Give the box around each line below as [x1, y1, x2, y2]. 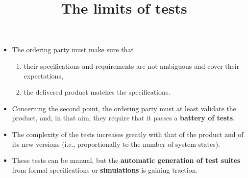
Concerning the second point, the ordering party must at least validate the [12, 103, 236, 113]
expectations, [24, 70, 63, 80]
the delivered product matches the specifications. [24, 87, 171, 97]
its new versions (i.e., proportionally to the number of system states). [12, 138, 220, 149]
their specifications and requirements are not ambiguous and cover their [24, 60, 240, 71]
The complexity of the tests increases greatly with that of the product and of [12, 129, 244, 139]
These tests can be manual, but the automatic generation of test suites [12, 155, 241, 165]
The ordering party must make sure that [12, 44, 134, 55]
